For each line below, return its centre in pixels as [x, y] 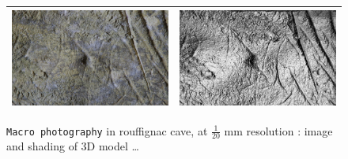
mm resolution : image [278, 130]
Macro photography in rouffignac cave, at [107, 130]
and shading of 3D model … [73, 146]
